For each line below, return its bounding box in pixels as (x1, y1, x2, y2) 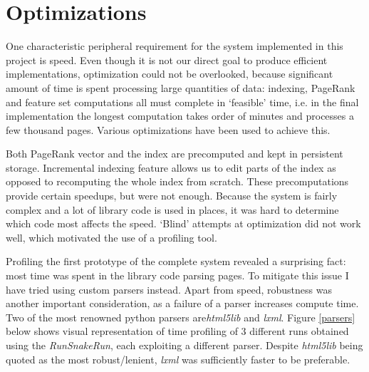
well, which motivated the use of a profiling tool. (6, 229, 217, 244)
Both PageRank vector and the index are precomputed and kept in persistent (6, 146, 343, 161)
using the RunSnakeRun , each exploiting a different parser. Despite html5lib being (6, 338, 363, 352)
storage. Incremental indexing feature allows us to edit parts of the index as (6, 160, 336, 175)
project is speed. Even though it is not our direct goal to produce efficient (6, 52, 328, 67)
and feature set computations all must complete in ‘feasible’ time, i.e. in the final (6, 94, 359, 109)
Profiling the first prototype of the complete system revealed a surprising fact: (6, 254, 346, 269)
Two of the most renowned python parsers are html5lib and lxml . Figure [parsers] (6, 309, 355, 324)
